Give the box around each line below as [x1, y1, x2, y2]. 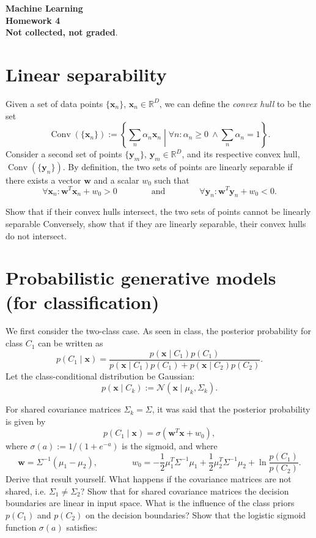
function [6, 520, 37, 533]
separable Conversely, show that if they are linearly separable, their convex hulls [6, 217, 306, 230]
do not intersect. [6, 229, 67, 242]
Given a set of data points [6, 97, 103, 110]
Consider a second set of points [6, 148, 122, 160]
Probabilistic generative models [6, 265, 276, 290]
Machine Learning [6, 2, 83, 14]
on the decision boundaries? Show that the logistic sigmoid [86, 508, 306, 521]
